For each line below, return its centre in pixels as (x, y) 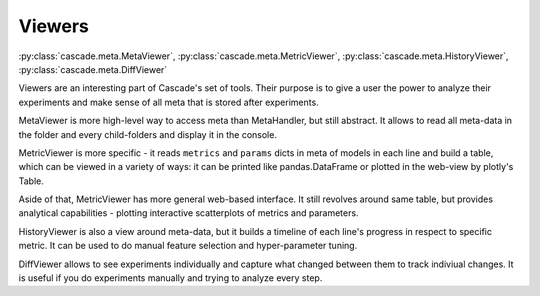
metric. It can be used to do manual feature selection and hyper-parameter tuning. (188, 246)
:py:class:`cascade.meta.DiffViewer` (93, 69)
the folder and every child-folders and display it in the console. (147, 134)
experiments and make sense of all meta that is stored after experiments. (168, 102)
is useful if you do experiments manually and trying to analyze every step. (170, 278)
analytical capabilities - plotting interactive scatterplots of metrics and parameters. (188, 213)
